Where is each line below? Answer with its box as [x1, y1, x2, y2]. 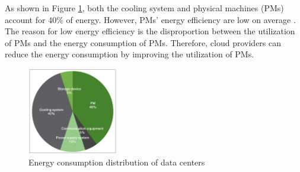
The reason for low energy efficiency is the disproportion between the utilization [5, 25, 295, 37]
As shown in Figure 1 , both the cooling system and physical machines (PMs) [5, 2, 284, 14]
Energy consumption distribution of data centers [28, 155, 205, 168]
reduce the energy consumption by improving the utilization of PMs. [5, 48, 254, 60]
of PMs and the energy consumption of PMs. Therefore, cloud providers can [5, 36, 282, 48]
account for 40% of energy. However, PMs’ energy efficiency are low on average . [5, 13, 296, 25]
